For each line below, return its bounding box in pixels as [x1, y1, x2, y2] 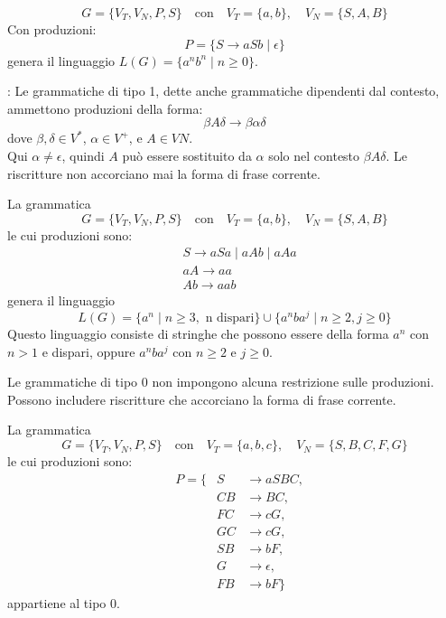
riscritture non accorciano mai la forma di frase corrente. [7, 164, 321, 183]
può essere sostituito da [122, 145, 252, 164]
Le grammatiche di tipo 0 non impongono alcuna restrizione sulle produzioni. [7, 372, 434, 391]
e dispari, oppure [42, 342, 135, 360]
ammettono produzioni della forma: [7, 98, 203, 117]
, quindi [61, 145, 105, 164]
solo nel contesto [268, 145, 360, 164]
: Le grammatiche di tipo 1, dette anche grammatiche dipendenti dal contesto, [7, 81, 440, 100]
